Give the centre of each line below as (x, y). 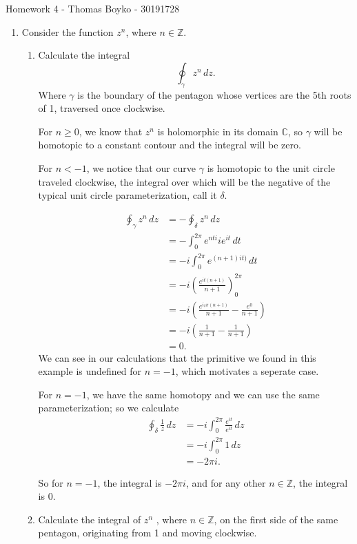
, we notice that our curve (141, 167)
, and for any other (226, 482)
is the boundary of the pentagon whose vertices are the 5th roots (214, 94)
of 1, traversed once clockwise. (102, 108)
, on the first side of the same (276, 519)
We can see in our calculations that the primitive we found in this (177, 357)
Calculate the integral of (90, 519)
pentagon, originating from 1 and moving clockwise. (147, 533)
